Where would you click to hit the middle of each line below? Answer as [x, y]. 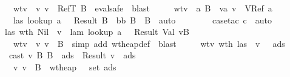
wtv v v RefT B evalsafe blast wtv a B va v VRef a [143, 8]
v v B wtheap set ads [65, 66]
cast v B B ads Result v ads [72, 55]
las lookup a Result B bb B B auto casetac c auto [143, 20]
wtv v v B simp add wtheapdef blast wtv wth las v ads [149, 43]
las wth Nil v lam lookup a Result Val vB [97, 32]
